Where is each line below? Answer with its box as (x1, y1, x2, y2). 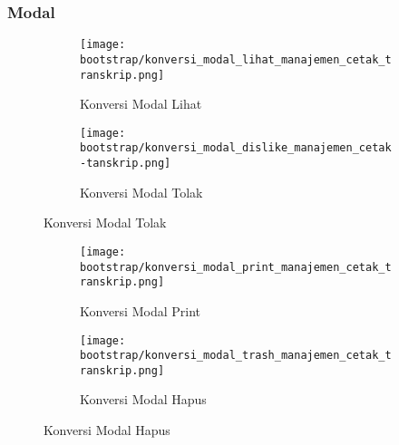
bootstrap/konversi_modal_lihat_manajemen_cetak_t (80, 53, 392, 66)
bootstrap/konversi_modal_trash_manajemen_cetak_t (80, 349, 392, 363)
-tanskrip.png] (80, 157, 171, 170)
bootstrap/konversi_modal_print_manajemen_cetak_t (80, 260, 392, 274)
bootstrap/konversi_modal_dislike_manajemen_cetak (80, 141, 392, 155)
